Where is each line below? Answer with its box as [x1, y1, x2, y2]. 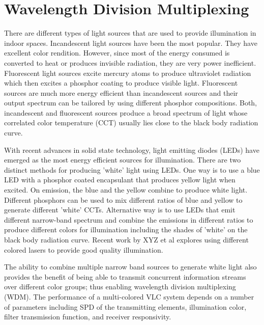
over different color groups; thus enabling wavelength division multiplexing [4, 281, 236, 292]
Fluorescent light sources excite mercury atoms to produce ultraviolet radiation [4, 67, 251, 78]
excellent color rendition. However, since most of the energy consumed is [4, 47, 230, 58]
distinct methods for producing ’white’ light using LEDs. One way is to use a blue [4, 164, 260, 175]
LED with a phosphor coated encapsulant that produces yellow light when [4, 174, 236, 185]
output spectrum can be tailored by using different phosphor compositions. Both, [4, 97, 257, 108]
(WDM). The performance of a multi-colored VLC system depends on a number [4, 291, 254, 302]
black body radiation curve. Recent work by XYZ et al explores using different [4, 234, 249, 245]
